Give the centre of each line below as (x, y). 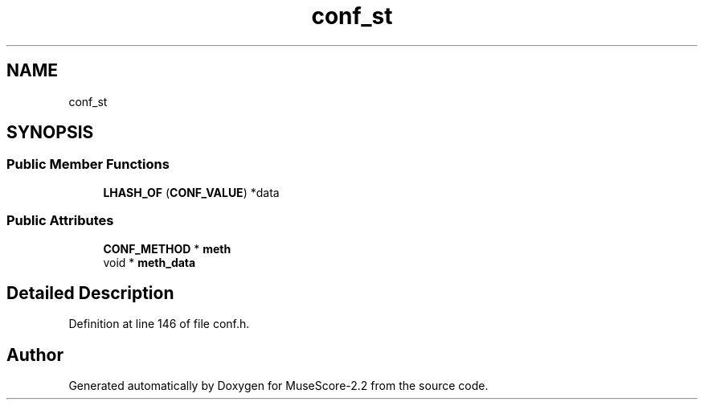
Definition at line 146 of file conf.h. (159, 324)
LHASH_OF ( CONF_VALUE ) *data (191, 192)
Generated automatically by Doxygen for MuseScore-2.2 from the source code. (278, 386)
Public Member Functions (88, 164)
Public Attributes (60, 221)
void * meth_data (149, 262)
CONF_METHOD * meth (167, 248)
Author (35, 355)
